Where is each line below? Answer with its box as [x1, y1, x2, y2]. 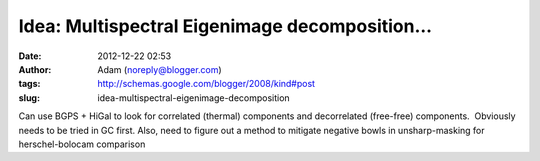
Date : [18, 50, 42, 62]
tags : [18, 78, 41, 90]
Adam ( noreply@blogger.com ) [97, 63, 222, 75]
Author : [18, 63, 52, 75]
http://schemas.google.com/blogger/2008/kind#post [97, 78, 315, 90]
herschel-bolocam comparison [18, 138, 146, 150]
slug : [18, 91, 40, 104]
